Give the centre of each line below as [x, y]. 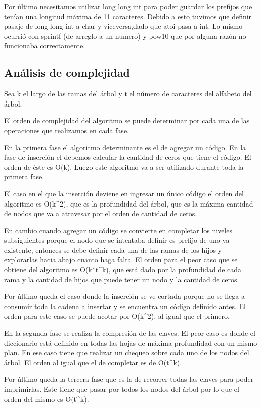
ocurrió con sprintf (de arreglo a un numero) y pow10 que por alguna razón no [125, 35]
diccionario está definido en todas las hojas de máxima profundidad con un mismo [131, 342]
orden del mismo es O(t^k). [47, 399]
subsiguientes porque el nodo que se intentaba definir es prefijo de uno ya [117, 240]
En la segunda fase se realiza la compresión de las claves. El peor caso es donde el [130, 333]
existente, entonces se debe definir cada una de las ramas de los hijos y [113, 249]
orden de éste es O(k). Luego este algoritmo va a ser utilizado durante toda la [124, 167]
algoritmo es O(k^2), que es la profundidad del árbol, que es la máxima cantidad [129, 203]
